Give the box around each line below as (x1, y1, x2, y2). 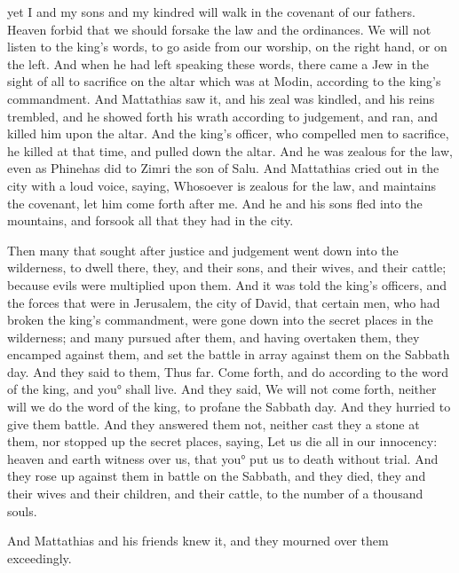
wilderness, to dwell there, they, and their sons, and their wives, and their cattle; (7, 258, 447, 277)
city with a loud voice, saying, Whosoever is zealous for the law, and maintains (7, 176, 437, 194)
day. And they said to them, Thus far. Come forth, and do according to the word (7, 362, 448, 381)
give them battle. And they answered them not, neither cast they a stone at (7, 414, 420, 433)
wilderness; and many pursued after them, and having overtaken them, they (7, 327, 420, 346)
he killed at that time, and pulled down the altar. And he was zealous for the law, (7, 141, 453, 160)
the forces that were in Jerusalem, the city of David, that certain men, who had (7, 293, 440, 311)
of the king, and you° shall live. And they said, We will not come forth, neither (7, 380, 437, 398)
